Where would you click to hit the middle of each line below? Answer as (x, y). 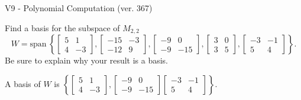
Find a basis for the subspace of (62, 27)
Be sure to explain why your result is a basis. (87, 60)
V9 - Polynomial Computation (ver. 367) (79, 8)
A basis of (23, 83)
